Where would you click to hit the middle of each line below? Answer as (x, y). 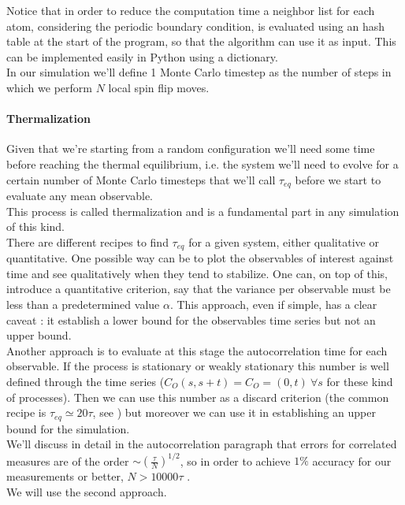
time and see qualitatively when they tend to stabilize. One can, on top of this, (197, 273)
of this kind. (35, 227)
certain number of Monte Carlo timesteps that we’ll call (141, 179)
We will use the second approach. (87, 491)
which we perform (49, 87)
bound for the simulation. (68, 428)
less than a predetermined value (83, 304)
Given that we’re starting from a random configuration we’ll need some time (191, 149)
